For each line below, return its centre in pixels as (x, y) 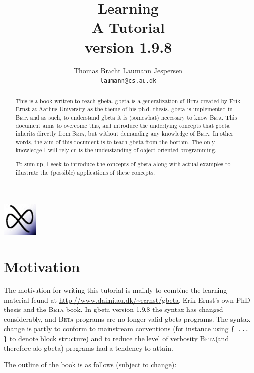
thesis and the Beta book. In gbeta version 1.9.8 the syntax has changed (114, 309)
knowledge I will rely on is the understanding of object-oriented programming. (116, 150)
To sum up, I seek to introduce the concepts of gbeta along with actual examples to (123, 164)
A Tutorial (128, 27)
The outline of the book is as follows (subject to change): (90, 364)
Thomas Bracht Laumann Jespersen (128, 70)
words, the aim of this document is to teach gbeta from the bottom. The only (115, 141)
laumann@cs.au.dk (128, 81)
